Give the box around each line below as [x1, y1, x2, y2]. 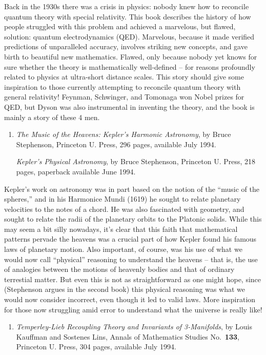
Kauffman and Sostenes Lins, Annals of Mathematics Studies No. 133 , [16, 331, 239, 342]
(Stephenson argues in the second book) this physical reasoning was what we [4, 284, 245, 294]
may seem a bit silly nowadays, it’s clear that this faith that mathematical [4, 223, 238, 234]
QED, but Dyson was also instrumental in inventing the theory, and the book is [4, 101, 255, 112]
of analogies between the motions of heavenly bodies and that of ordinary [4, 264, 235, 274]
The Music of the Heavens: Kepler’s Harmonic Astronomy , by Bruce [16, 129, 231, 140]
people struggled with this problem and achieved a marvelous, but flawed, [4, 21, 236, 32]
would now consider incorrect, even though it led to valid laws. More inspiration [4, 294, 256, 305]
